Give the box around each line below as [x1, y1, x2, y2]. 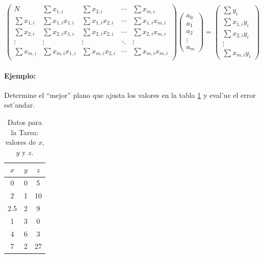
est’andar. [4, 99, 35, 110]
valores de [5, 137, 36, 147]
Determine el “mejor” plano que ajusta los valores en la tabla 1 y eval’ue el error [4, 89, 256, 100]
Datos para [7, 117, 42, 127]
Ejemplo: [4, 70, 36, 81]
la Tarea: [11, 126, 39, 137]
